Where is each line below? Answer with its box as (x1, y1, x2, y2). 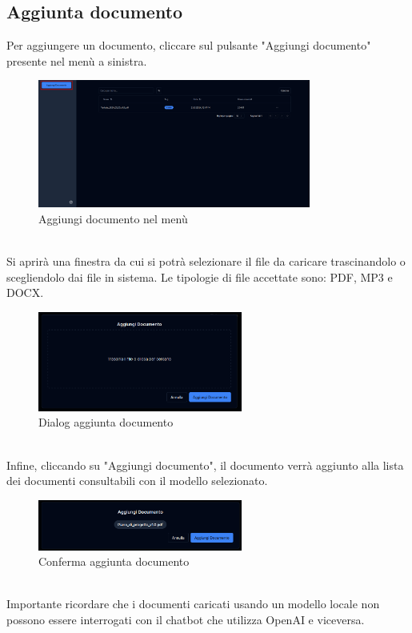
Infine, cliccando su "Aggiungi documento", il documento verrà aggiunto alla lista (6, 456, 404, 473)
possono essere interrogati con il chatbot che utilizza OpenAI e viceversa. (6, 611, 365, 627)
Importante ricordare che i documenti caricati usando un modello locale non (6, 595, 380, 612)
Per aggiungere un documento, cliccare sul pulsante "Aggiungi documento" (6, 37, 371, 54)
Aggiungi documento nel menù (38, 210, 188, 226)
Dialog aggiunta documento (38, 414, 174, 431)
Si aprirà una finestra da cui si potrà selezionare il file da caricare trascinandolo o (6, 252, 406, 269)
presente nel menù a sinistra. (6, 52, 147, 69)
